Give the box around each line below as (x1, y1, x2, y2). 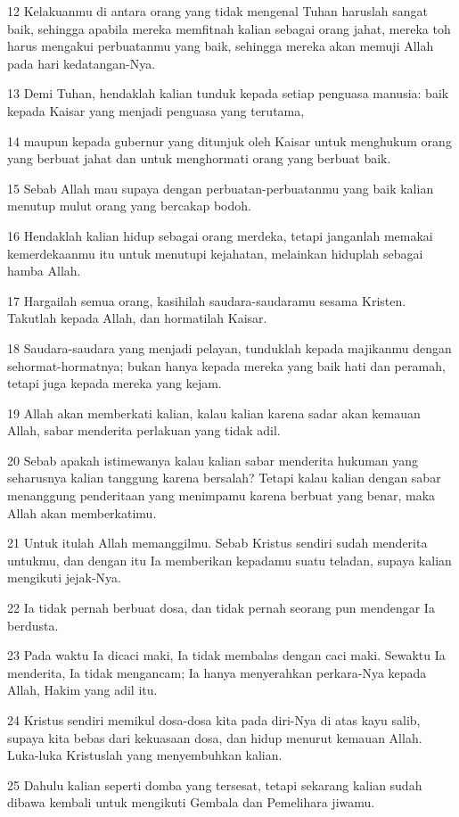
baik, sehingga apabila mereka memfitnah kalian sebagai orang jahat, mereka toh (7, 19, 451, 37)
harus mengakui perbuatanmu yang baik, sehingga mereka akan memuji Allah (7, 37, 434, 55)
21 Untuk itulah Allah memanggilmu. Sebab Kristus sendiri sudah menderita (7, 533, 428, 552)
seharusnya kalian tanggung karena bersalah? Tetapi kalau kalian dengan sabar (7, 468, 441, 487)
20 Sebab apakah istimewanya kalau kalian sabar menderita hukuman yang (7, 450, 419, 469)
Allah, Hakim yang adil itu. (7, 681, 158, 699)
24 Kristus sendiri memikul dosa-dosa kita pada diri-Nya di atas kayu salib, (7, 711, 421, 729)
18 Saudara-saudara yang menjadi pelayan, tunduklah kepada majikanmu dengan (7, 338, 452, 357)
